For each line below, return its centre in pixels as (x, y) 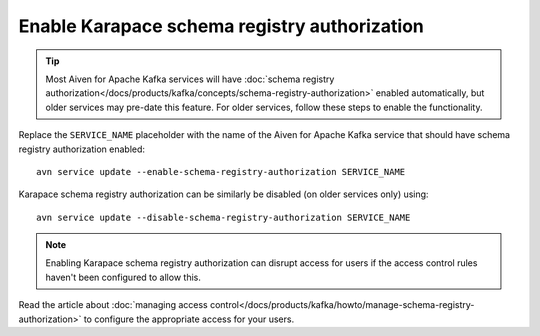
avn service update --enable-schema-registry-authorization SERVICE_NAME (221, 171)
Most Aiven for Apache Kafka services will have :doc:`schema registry (190, 79)
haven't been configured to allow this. (123, 277)
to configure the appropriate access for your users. (189, 319)
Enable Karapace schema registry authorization (221, 26)
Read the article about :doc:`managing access (113, 305)
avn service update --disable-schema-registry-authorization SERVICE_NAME (223, 217)
